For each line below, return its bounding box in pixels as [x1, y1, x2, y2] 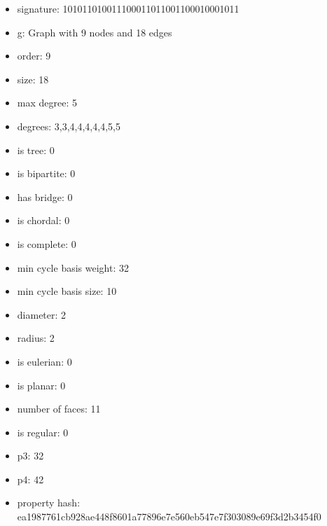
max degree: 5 [17, 95, 77, 110]
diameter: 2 [17, 307, 67, 321]
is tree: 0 [17, 142, 55, 157]
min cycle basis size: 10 [17, 284, 117, 298]
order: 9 [17, 48, 51, 63]
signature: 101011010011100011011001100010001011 [17, 1, 239, 15]
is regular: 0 [17, 424, 69, 439]
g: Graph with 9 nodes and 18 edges [17, 25, 172, 39]
